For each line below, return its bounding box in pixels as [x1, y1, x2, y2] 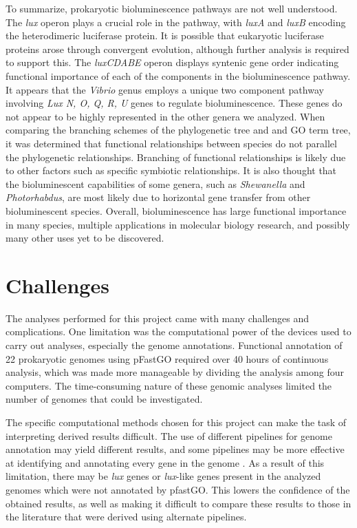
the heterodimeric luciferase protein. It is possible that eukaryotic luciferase [6, 28, 324, 43]
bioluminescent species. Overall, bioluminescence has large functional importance [6, 203, 347, 218]
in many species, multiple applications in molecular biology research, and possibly [6, 217, 350, 231]
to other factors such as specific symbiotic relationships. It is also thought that [6, 163, 337, 178]
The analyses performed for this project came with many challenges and [6, 310, 310, 325]
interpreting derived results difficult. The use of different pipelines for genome [6, 428, 332, 443]
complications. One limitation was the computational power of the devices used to [6, 324, 351, 339]
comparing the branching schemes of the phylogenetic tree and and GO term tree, [6, 123, 351, 137]
